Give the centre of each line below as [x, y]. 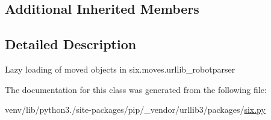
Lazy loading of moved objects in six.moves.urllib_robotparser [120, 69]
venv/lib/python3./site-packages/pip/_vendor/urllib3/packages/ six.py [135, 109]
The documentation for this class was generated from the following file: [136, 89]
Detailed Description [71, 44]
